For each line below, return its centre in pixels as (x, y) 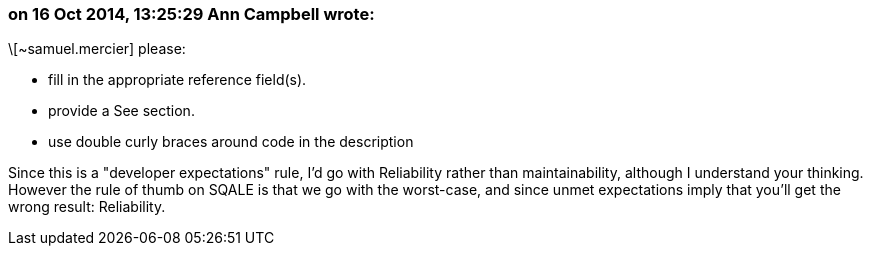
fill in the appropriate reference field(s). (177, 80)
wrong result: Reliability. (87, 207)
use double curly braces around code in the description (231, 142)
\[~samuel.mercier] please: (97, 49)
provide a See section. (121, 111)
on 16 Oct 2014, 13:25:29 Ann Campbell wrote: (191, 14)
